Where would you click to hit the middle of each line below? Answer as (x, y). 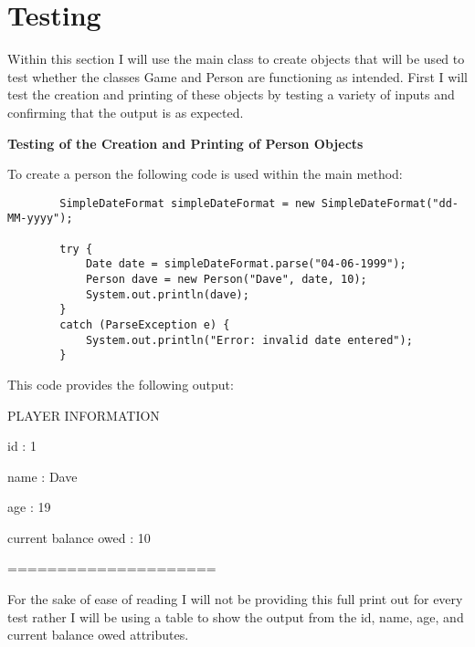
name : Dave (42, 476)
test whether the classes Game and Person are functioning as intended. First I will (237, 76)
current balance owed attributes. (98, 635)
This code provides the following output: (121, 384)
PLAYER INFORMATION (84, 415)
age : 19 (29, 507)
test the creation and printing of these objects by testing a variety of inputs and (231, 94)
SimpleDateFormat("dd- (390, 203)
